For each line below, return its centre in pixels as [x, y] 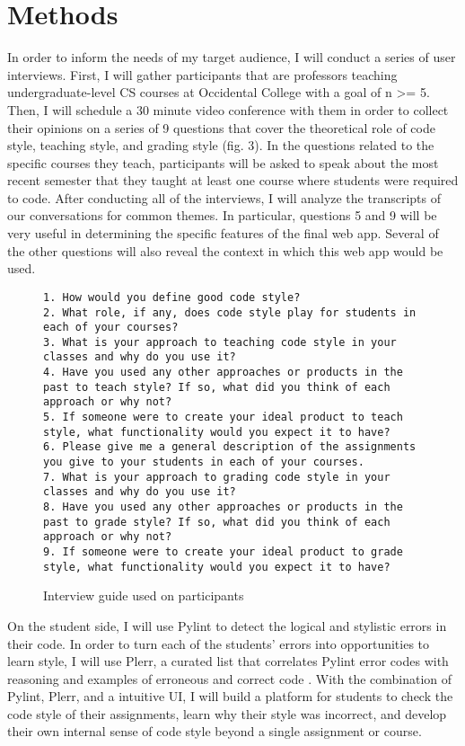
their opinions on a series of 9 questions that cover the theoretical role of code [221, 127]
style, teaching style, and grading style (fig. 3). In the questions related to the [221, 145]
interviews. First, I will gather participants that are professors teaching [202, 74]
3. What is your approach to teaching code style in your [220, 342]
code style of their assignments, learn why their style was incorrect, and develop [227, 713]
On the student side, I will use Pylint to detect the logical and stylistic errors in [227, 625]
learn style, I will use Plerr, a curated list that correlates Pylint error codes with [228, 661]
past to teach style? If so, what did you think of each [217, 387]
